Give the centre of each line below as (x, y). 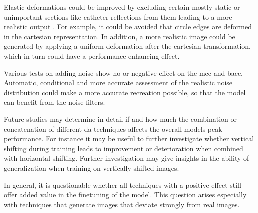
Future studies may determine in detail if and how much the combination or (120, 119)
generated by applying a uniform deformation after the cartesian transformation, (127, 46)
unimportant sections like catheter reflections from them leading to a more (118, 16)
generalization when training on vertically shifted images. (92, 168)
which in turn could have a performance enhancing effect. (92, 55)
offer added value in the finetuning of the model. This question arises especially (125, 195)
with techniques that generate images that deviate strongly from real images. (122, 204)
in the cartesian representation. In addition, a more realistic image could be (120, 36)
